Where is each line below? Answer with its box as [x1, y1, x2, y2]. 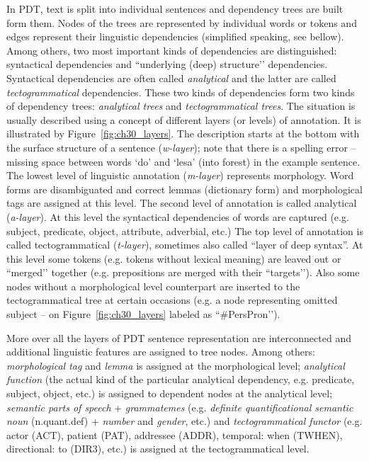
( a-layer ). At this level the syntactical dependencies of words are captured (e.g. [6, 209, 349, 224]
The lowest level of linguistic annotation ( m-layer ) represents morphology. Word [6, 168, 354, 183]
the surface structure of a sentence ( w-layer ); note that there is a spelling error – [6, 140, 356, 154]
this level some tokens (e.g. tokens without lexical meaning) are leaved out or [6, 251, 341, 266]
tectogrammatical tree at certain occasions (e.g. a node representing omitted [6, 292, 338, 307]
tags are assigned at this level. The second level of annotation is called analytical [6, 195, 357, 210]
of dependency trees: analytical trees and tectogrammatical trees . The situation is [6, 98, 356, 113]
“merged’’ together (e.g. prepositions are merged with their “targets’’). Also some [6, 265, 360, 280]
